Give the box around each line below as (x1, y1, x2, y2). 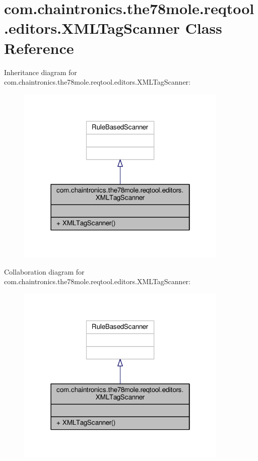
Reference (4, 37, 74, 58)
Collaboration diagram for (4, 266, 85, 277)
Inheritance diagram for (4, 67, 77, 77)
